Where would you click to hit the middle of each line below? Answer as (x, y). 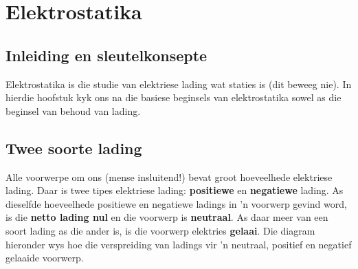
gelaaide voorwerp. (45, 258)
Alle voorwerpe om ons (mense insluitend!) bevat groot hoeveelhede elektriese (169, 176)
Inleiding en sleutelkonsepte (107, 55)
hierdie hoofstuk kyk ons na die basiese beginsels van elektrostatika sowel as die (174, 97)
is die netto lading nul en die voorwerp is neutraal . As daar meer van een (167, 217)
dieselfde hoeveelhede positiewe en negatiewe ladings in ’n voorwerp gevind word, (176, 203)
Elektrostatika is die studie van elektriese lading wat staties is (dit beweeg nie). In (179, 84)
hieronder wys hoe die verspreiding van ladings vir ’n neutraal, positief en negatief (179, 244)
